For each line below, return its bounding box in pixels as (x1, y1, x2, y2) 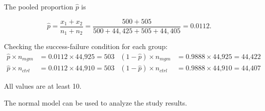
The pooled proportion (4, 1, 73, 11)
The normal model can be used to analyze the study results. (4, 97, 187, 108)
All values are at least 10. (4, 81, 82, 91)
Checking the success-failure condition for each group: (4, 41, 168, 52)
